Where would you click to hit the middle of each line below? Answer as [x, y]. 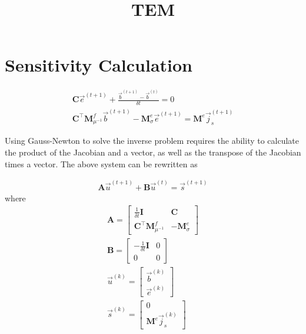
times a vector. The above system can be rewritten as [101, 163]
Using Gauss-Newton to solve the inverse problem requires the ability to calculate [152, 141]
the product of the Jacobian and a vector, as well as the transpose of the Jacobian [153, 152]
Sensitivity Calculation [99, 65]
